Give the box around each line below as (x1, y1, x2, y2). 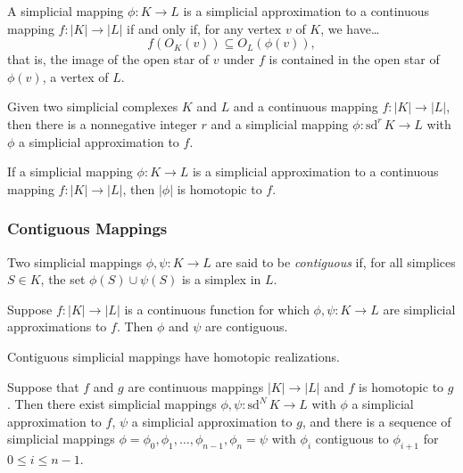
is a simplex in (181, 270, 261, 289)
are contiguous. (205, 317, 288, 336)
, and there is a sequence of (302, 412, 451, 430)
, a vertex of (42, 67, 109, 86)
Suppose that (7, 377, 79, 396)
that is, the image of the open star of (7, 50, 210, 69)
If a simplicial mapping (7, 162, 133, 181)
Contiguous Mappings (7, 217, 168, 240)
